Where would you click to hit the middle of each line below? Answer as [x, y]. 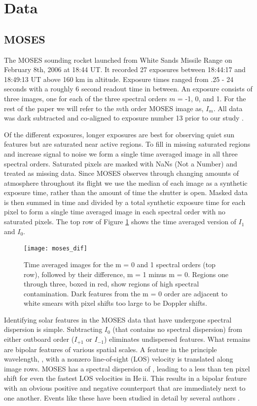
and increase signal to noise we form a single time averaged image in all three [121, 153]
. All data [228, 108]
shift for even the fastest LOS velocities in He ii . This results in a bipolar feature [126, 378]
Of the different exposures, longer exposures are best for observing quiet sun [119, 134]
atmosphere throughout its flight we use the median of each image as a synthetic [126, 183]
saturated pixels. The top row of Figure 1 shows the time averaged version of [120, 222]
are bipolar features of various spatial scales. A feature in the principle [110, 349]
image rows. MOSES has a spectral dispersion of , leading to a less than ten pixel [127, 368]
